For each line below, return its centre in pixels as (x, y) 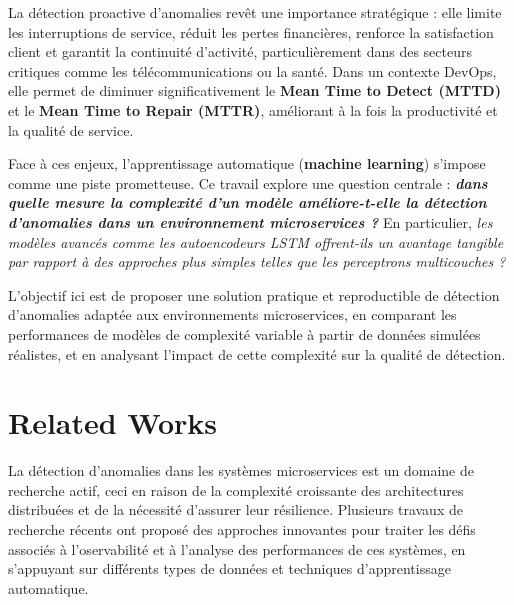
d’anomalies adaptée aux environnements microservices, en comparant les (232, 314)
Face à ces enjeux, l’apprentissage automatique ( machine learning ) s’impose (247, 163)
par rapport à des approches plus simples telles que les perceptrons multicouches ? (257, 261)
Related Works (113, 422)
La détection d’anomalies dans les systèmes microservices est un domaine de (241, 470)
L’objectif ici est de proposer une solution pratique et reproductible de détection (254, 294)
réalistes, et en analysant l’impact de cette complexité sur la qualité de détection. (257, 353)
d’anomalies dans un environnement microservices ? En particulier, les (250, 221)
